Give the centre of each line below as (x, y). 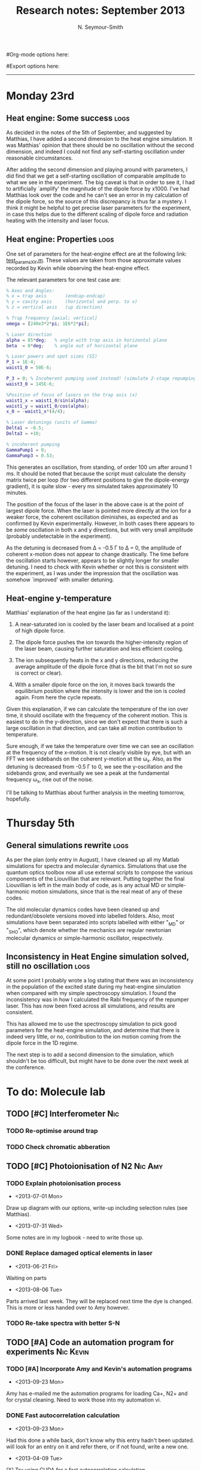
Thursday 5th (40, 823)
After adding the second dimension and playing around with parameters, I (97, 169)
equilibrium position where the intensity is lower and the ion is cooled (100, 691)
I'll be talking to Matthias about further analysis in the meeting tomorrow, (96, 792)
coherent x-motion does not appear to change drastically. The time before (98, 554)
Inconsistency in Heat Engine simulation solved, (98, 956)
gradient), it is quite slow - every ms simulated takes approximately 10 (92, 486)
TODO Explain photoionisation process (64, 1183)
